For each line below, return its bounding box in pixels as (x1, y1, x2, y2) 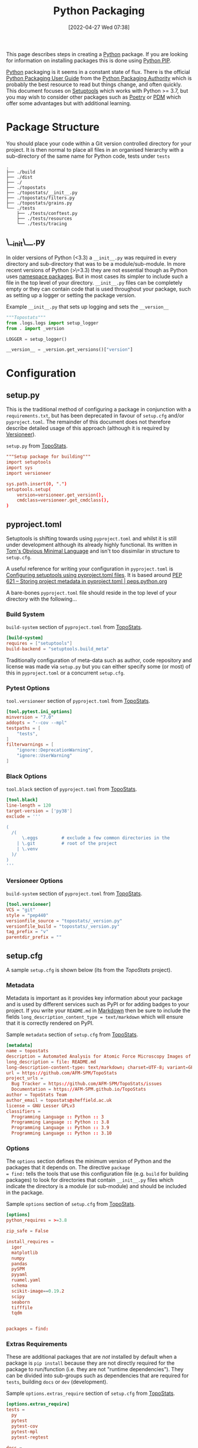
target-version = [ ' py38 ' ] (6, 808, 72, 814)
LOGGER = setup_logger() (6, 336, 67, 342)
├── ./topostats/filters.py (6, 195, 75, 201)
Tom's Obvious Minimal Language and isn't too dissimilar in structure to (6, 547, 180, 555)
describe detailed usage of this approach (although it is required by (6, 425, 170, 432)
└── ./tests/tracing (16, 220, 67, 227)
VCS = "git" (6, 906, 35, 913)
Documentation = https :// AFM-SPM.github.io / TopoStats (11, 1087, 146, 1092)
